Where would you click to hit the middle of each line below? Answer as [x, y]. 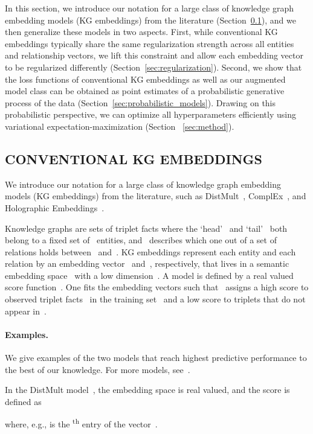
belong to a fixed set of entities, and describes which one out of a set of [141, 240]
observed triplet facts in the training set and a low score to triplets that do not [155, 299]
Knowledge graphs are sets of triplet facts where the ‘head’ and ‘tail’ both [146, 228]
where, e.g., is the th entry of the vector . [81, 423]
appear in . [26, 311]
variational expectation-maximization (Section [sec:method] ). [120, 126]
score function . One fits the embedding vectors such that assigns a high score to [157, 287]
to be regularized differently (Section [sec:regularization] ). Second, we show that [153, 67]
